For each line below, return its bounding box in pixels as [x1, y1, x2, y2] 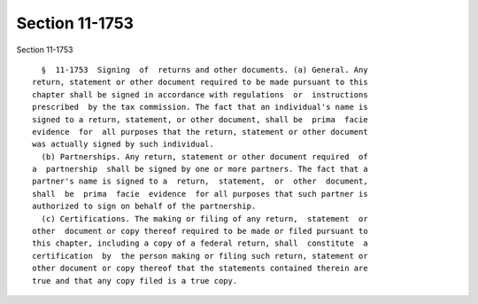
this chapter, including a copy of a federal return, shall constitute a [32, 238, 368, 248]
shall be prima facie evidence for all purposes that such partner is [32, 189, 368, 199]
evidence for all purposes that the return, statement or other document [32, 127, 368, 136]
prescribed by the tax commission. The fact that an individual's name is [32, 102, 368, 113]
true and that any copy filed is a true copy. [32, 276, 238, 285]
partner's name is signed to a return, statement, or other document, [32, 176, 368, 186]
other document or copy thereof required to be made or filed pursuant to [32, 226, 368, 237]
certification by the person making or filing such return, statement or [32, 251, 368, 261]
